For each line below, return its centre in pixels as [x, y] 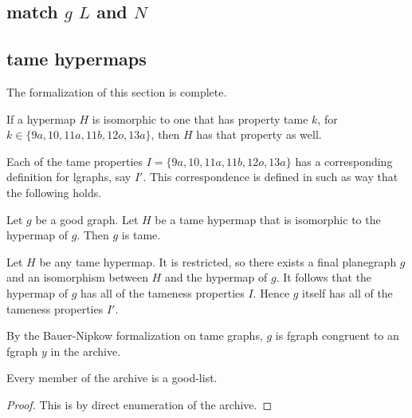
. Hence [271, 292]
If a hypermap [41, 118]
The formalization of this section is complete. [117, 91]
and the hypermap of [216, 277]
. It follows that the [324, 277]
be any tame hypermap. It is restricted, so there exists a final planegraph [218, 261]
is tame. [141, 235]
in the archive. [86, 351]
